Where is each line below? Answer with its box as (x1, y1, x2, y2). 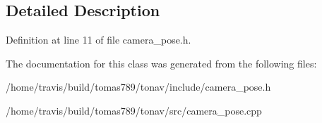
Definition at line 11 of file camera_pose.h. (6, 32, 191, 47)
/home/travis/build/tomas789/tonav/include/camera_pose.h (6, 79, 271, 94)
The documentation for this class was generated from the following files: (6, 56, 317, 70)
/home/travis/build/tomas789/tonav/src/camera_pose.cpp (6, 103, 262, 117)
